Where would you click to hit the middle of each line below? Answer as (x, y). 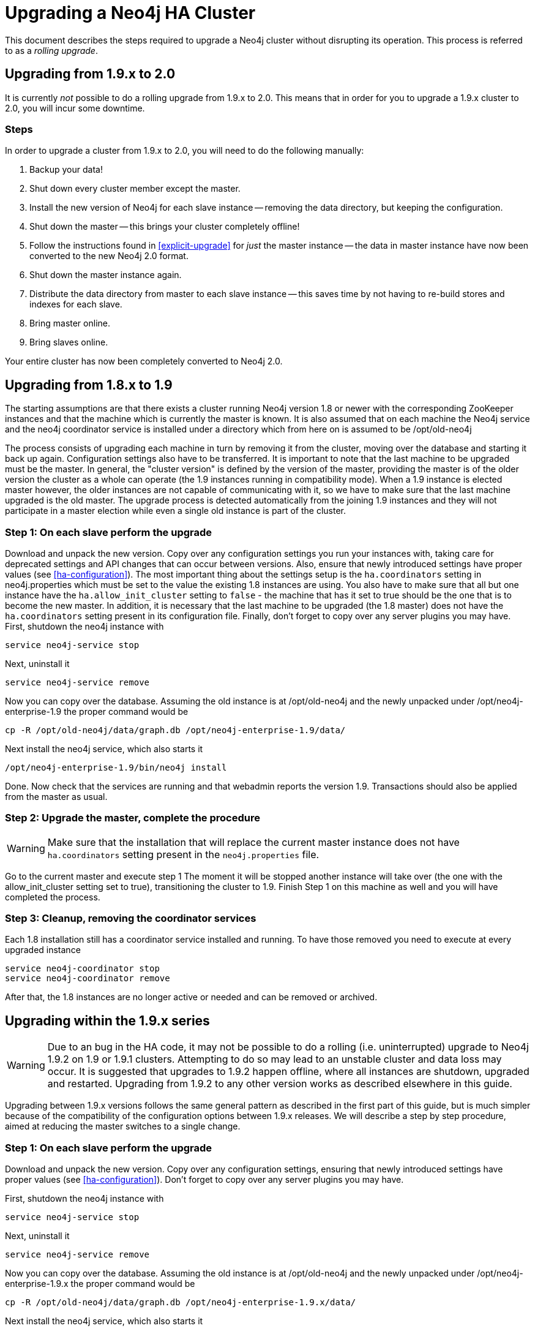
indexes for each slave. (76, 304)
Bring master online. (70, 323)
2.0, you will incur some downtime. (75, 108)
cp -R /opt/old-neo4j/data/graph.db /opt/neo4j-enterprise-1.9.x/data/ (181, 1303)
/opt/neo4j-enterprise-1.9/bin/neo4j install (116, 767)
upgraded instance (43, 950)
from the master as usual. (56, 796)
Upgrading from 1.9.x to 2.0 (90, 74)
